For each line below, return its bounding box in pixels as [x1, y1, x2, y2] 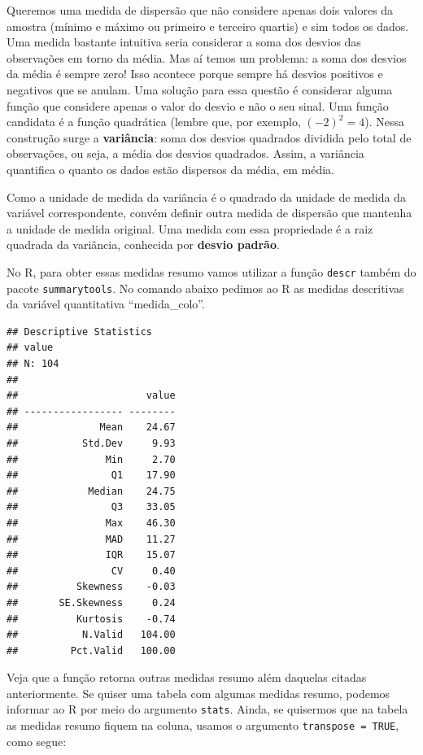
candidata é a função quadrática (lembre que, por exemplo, [7, 113, 301, 130]
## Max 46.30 [7, 517, 176, 529]
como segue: [7, 732, 67, 749]
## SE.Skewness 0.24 [7, 596, 176, 609]
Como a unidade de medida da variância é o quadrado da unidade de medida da [7, 188, 406, 205]
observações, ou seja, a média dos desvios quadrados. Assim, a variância [7, 145, 364, 162]
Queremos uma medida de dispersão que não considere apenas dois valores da [7, 2, 394, 18]
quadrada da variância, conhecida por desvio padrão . [7, 236, 280, 253]
